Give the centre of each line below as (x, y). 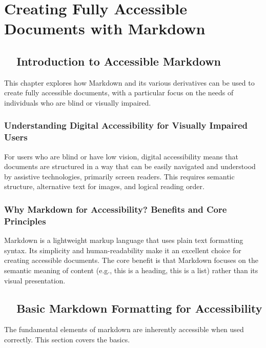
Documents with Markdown (105, 28)
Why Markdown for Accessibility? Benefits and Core (116, 209)
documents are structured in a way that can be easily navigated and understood (130, 166)
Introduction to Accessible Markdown (119, 61)
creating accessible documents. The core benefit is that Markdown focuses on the (131, 260)
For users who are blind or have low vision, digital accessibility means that (121, 156)
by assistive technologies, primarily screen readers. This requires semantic (119, 176)
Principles (25, 221)
